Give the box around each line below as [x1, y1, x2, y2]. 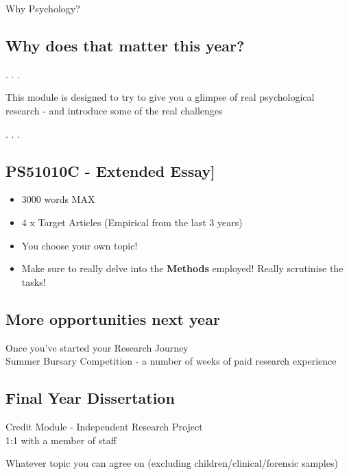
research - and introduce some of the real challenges [5, 103, 223, 117]
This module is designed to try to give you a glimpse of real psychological [5, 90, 315, 104]
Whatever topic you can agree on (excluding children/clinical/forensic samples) [5, 456, 338, 470]
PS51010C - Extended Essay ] [5, 160, 215, 181]
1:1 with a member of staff [5, 433, 117, 447]
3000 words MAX [21, 192, 95, 206]
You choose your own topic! [21, 238, 138, 252]
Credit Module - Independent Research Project [5, 419, 203, 433]
